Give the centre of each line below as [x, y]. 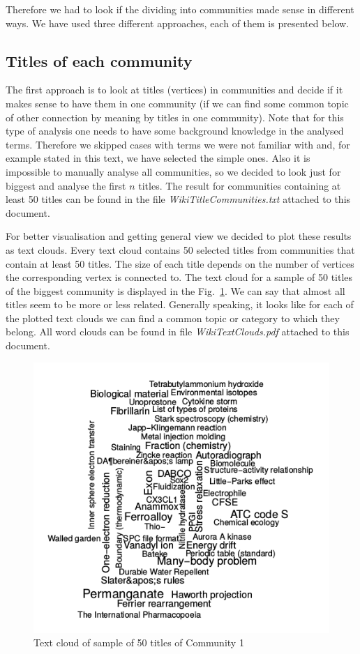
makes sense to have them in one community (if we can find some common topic [177, 103]
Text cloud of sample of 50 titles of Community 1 [139, 642]
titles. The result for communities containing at [240, 185]
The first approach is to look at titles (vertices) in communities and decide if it [174, 90]
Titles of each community [99, 60]
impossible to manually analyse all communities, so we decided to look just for [173, 171]
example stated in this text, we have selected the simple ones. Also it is [158, 158]
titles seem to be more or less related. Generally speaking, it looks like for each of [180, 304]
